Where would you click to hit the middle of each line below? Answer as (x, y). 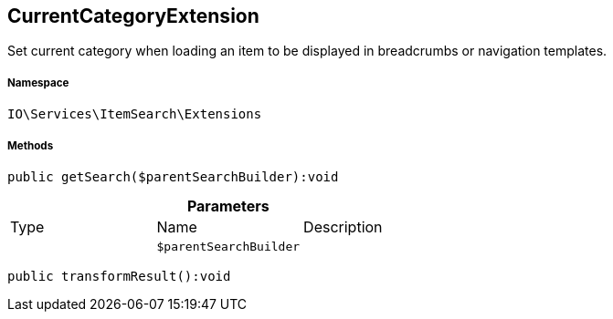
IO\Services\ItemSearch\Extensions (135, 114)
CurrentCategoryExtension (133, 16)
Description (343, 226)
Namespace (38, 82)
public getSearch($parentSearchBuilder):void (173, 176)
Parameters (228, 206)
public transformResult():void (119, 276)
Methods (31, 145)
